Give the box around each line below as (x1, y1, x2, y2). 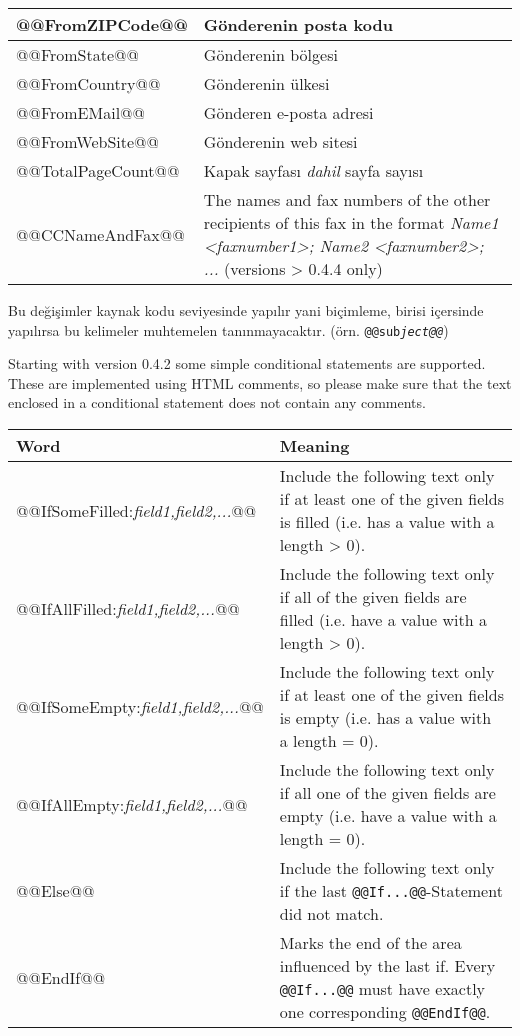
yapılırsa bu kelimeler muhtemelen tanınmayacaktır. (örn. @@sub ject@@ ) (8, 319, 449, 340)
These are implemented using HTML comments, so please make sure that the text (8, 372, 512, 393)
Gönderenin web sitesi (203, 130, 358, 153)
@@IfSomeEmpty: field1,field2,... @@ (16, 694, 264, 718)
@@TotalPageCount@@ (16, 159, 180, 182)
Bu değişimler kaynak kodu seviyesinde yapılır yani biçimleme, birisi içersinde (8, 300, 484, 320)
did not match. (279, 902, 384, 926)
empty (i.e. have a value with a (279, 804, 497, 828)
